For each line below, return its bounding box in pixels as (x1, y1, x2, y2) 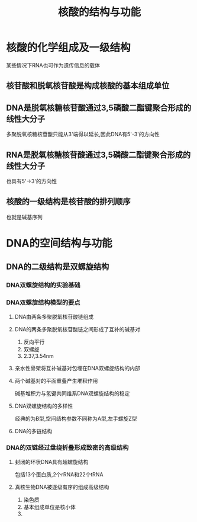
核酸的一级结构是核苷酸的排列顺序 (6, 197, 131, 207)
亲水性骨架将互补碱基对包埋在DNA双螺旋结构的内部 (14, 364, 141, 372)
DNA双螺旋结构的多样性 (14, 402, 73, 409)
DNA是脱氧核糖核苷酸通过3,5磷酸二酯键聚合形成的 (6, 103, 191, 113)
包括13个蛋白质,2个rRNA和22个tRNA (14, 470, 104, 478)
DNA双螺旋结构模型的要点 (6, 299, 81, 307)
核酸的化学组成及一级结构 (6, 41, 131, 55)
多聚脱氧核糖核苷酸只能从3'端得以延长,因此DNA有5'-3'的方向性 (6, 131, 160, 138)
